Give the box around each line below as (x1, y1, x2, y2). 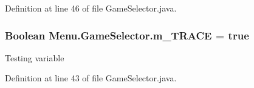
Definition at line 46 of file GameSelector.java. (5, 2, 177, 14)
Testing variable (5, 51, 64, 64)
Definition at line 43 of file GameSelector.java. (5, 72, 177, 84)
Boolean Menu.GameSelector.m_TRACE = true (5, 27, 249, 42)
